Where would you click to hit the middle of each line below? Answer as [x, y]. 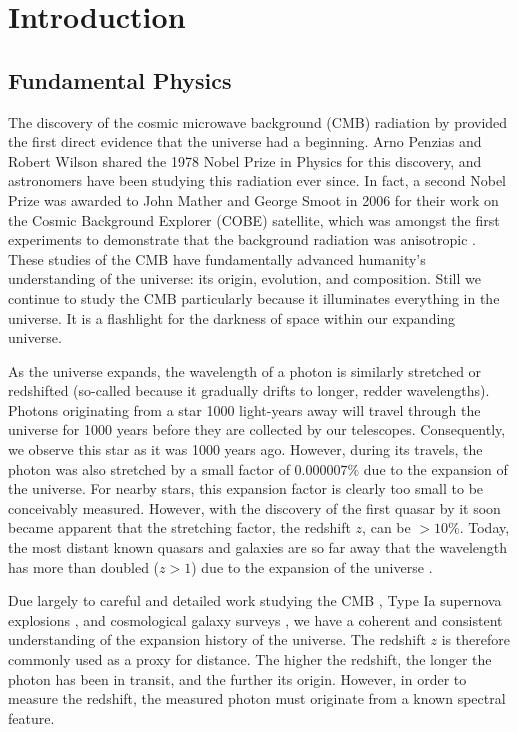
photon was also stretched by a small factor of [149, 468]
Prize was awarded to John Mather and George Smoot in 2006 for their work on [253, 199]
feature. [31, 717]
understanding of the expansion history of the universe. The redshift [217, 639]
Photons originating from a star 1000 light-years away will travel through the [244, 409]
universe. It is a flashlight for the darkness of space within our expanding [232, 317]
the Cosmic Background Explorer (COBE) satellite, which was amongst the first [254, 219]
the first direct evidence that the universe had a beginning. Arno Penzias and [245, 141]
